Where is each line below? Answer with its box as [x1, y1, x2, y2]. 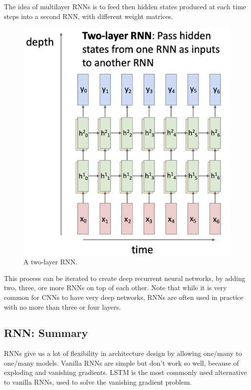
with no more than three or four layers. [4, 301, 121, 312]
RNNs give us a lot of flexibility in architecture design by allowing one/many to [4, 348, 242, 358]
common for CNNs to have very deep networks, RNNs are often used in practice [4, 292, 244, 302]
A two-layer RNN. [23, 257, 77, 267]
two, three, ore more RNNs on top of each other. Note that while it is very [4, 282, 227, 293]
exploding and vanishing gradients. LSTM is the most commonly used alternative [4, 367, 247, 377]
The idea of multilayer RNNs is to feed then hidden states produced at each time [4, 1, 246, 11]
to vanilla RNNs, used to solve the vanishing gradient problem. [4, 377, 192, 387]
